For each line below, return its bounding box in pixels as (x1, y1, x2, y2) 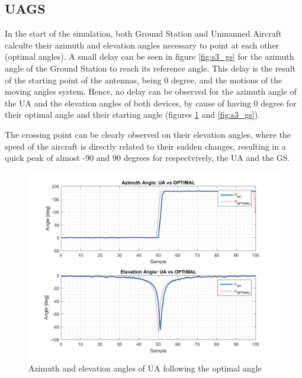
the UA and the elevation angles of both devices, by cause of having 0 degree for (5, 96, 297, 109)
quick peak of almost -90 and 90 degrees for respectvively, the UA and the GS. (5, 151, 290, 164)
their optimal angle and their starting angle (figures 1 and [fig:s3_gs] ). (5, 108, 261, 121)
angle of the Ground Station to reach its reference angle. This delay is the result (5, 62, 295, 74)
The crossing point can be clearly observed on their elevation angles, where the (5, 128, 291, 140)
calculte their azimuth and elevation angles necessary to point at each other (5, 38, 279, 51)
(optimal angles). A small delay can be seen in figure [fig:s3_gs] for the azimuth (5, 50, 294, 63)
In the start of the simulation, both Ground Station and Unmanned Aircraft (5, 27, 282, 40)
